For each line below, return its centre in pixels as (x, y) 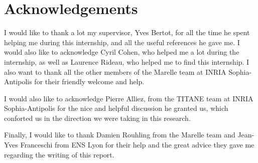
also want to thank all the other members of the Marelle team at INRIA (115, 71)
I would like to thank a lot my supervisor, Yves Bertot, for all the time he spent (127, 32)
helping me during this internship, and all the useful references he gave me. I (122, 42)
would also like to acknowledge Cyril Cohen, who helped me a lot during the (122, 52)
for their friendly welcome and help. (89, 81)
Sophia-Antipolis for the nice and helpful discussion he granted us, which (116, 108)
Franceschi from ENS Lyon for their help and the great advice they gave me (137, 145)
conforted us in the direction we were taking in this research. (97, 118)
